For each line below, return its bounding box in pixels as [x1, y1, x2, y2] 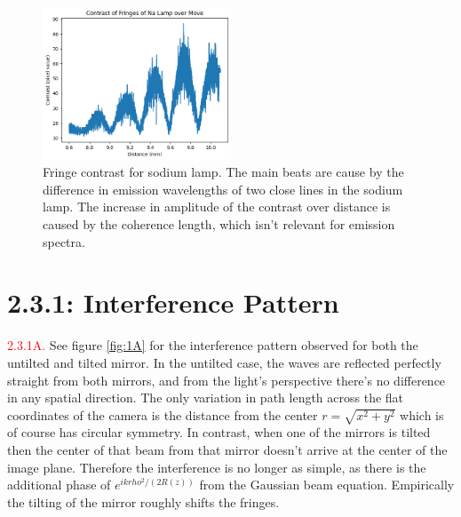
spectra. [43, 232, 85, 251]
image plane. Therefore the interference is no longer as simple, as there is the [7, 457, 426, 476]
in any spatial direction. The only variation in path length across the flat [7, 388, 404, 407]
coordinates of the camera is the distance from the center [7, 405, 318, 424]
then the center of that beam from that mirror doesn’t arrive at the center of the [7, 441, 448, 459]
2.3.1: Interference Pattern [7, 284, 339, 321]
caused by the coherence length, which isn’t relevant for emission [43, 215, 395, 233]
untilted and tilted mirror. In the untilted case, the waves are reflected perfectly [7, 353, 441, 371]
